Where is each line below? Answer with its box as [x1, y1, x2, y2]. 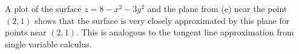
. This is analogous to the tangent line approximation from [76, 26, 294, 38]
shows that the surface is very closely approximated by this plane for [34, 14, 290, 26]
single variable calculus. [5, 37, 92, 50]
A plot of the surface [5, 2, 82, 14]
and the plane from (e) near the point [147, 2, 287, 14]
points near [5, 26, 47, 38]
